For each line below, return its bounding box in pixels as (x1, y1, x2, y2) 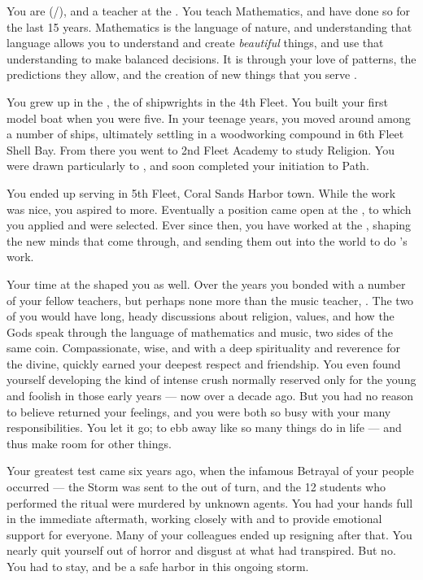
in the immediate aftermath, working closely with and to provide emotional (7, 510, 382, 527)
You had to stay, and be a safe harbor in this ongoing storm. (7, 558, 309, 574)
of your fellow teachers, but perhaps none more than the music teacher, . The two (7, 291, 414, 308)
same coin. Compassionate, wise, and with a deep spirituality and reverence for (7, 339, 400, 356)
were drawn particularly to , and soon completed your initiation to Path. (7, 157, 369, 174)
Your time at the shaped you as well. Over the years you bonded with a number (7, 275, 406, 292)
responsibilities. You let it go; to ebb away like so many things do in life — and (7, 419, 402, 436)
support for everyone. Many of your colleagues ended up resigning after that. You (7, 525, 412, 543)
